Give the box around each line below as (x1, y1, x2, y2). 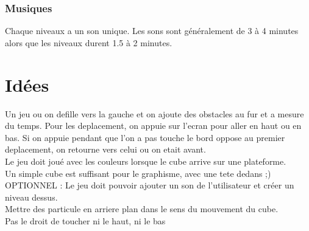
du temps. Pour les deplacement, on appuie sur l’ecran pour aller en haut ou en (5, 119, 302, 132)
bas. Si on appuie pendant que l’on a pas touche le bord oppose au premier (5, 131, 285, 143)
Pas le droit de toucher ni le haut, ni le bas (5, 214, 166, 227)
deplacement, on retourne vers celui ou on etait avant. (5, 143, 206, 156)
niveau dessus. (5, 190, 58, 203)
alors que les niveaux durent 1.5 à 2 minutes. (5, 36, 172, 49)
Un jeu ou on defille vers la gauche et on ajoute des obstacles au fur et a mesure (5, 107, 304, 120)
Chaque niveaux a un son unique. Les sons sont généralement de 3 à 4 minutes (5, 24, 299, 37)
